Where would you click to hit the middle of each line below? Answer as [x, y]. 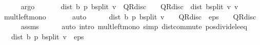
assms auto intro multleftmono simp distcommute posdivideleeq [134, 26]
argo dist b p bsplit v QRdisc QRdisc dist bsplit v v [129, 6]
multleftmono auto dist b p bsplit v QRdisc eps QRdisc [130, 16]
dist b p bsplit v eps [47, 36]
